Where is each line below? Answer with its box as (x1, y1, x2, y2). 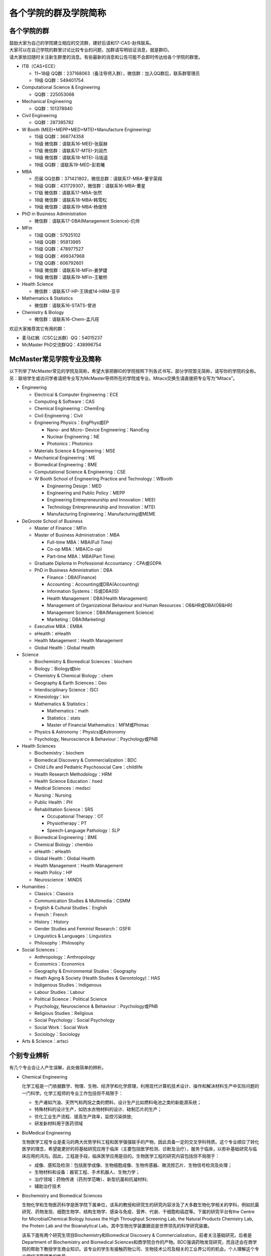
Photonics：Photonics (47, 441, 93, 447)
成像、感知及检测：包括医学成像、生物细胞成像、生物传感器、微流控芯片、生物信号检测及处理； (34, 1162, 232, 1168)
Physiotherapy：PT (47, 820, 87, 826)
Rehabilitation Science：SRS (34, 806, 93, 812)
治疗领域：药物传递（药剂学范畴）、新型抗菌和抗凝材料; (34, 1176, 148, 1182)
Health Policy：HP (34, 870, 72, 876)
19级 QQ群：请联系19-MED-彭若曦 (34, 161, 105, 168)
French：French (34, 912, 68, 918)
